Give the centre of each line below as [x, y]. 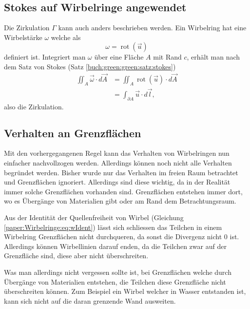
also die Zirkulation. [34, 106]
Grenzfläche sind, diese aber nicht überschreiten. [76, 256]
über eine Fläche [119, 57]
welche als [66, 37]
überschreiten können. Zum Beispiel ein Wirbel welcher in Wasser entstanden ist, [125, 291]
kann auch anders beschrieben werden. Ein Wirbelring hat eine [152, 28]
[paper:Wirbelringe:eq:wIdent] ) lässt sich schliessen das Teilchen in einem [113, 227]
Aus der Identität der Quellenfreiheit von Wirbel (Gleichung [94, 217]
